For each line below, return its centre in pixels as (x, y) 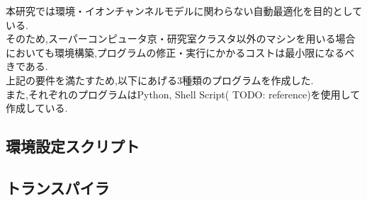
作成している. (37, 108)
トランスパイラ (58, 187)
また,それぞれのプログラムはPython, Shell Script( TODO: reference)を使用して (183, 94)
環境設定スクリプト (73, 146)
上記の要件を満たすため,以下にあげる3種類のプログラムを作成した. (160, 80)
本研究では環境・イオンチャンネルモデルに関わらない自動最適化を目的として (184, 11)
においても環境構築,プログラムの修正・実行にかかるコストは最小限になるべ (180, 52)
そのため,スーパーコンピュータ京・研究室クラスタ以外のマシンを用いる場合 (181, 39)
